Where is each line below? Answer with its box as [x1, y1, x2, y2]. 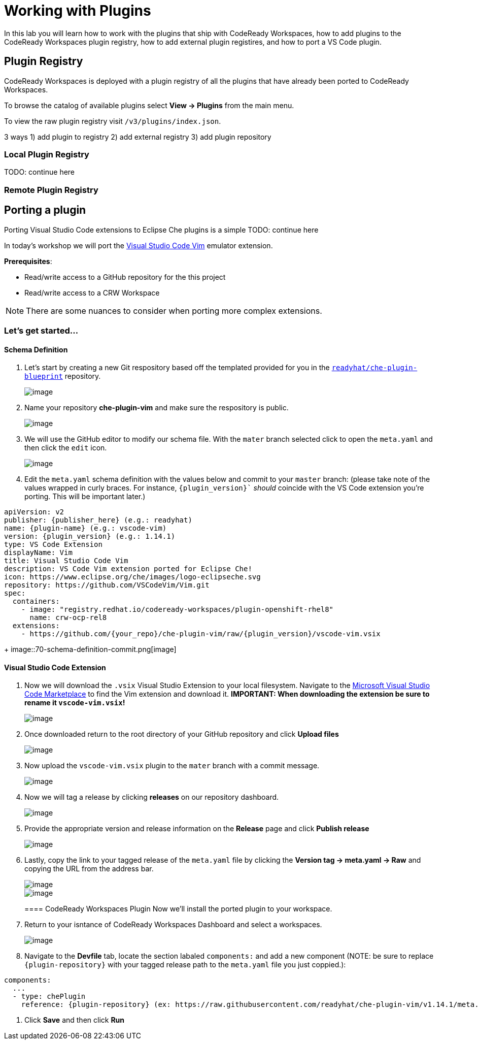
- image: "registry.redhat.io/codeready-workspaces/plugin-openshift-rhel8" [21, 605, 334, 614]
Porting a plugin [4, 204, 86, 217]
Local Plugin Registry [4, 149, 89, 159]
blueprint [24, 372, 63, 381]
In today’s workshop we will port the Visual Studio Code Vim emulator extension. [4, 241, 273, 250]
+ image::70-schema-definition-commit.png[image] [4, 645, 177, 654]
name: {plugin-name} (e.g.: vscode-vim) [4, 524, 167, 533]
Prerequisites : [4, 256, 52, 266]
